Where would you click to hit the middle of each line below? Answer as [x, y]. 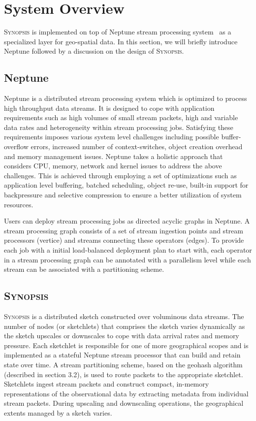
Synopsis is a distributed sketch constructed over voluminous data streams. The [124, 316]
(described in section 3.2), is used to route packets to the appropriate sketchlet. [124, 374]
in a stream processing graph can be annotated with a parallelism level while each [128, 259]
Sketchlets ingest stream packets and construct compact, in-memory [107, 384]
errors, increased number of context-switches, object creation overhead [137, 146]
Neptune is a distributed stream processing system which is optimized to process [126, 98]
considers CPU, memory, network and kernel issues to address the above [113, 166]
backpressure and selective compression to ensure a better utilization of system [123, 195]
